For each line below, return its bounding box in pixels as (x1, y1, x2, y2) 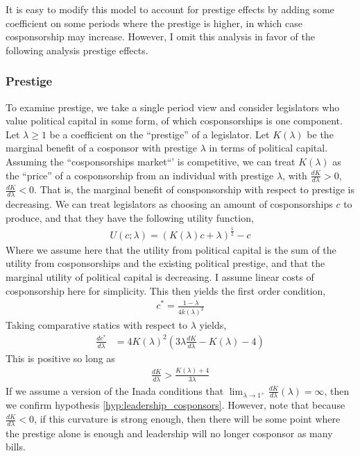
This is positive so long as (6, 350, 115, 365)
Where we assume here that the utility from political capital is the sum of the (6, 242, 336, 256)
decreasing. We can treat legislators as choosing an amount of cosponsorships (6, 197, 333, 211)
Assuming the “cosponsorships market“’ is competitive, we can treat (6, 154, 295, 168)
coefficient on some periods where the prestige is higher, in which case (6, 15, 302, 30)
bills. (6, 439, 26, 454)
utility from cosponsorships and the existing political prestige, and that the (6, 256, 325, 270)
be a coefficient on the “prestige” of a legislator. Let (49, 127, 270, 141)
